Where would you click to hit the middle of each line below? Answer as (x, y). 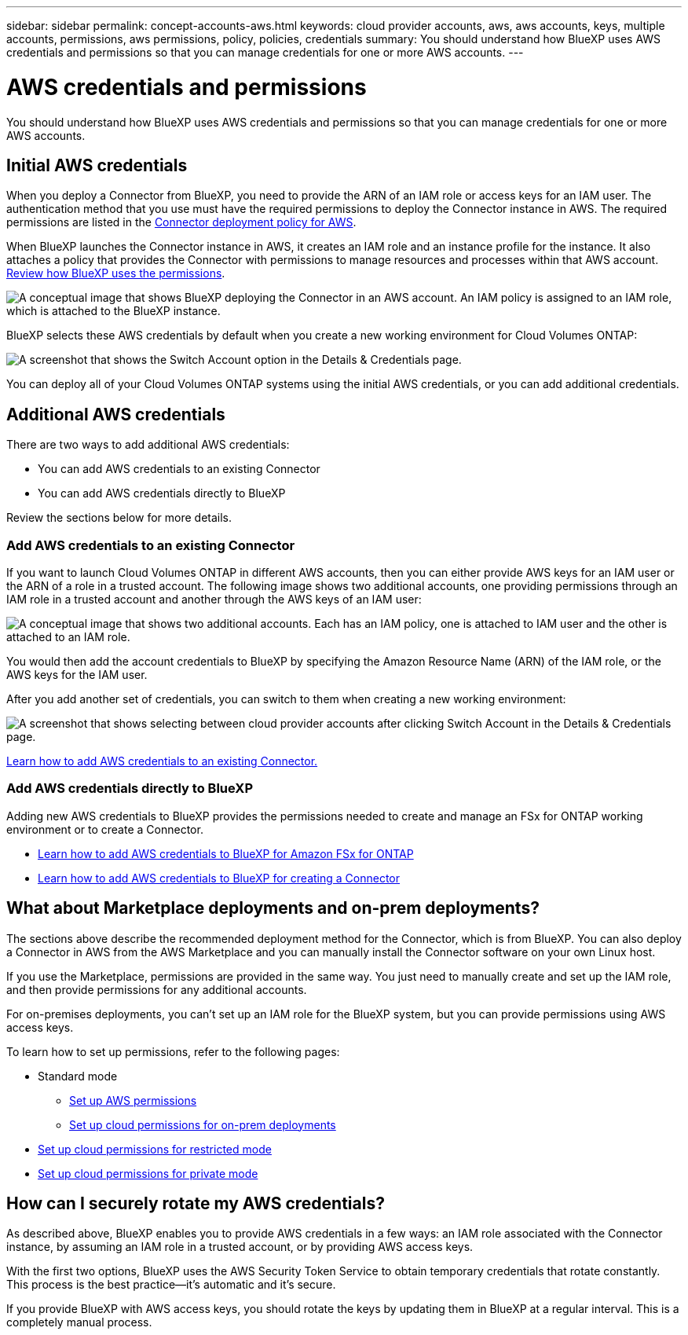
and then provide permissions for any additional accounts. (157, 989)
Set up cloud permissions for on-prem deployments (203, 1124)
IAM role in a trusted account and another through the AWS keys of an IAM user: (214, 599)
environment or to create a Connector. (105, 829)
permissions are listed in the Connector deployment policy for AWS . (181, 222)
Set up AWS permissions (133, 1100)
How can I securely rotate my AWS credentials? (196, 1203)
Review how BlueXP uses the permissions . (116, 273)
